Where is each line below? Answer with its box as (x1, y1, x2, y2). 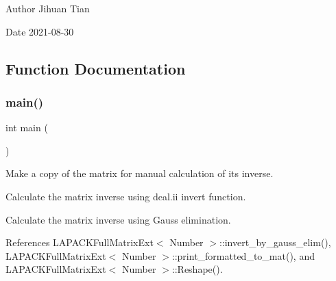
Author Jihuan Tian (5, 1, 90, 15)
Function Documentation (5, 57, 186, 79)
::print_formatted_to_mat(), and (171, 248, 315, 263)
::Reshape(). (171, 262, 223, 276)
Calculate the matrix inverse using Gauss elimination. (5, 212, 231, 226)
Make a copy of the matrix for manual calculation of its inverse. (5, 166, 274, 180)
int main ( (5, 120, 48, 135)
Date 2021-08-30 (5, 24, 74, 38)
